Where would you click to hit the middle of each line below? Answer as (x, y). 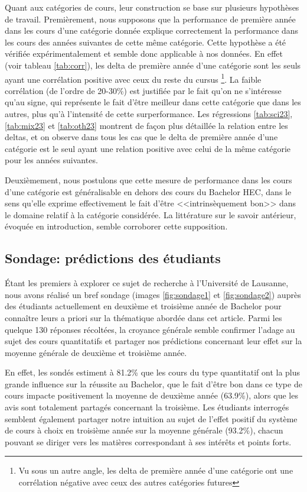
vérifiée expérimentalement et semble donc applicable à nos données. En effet (144, 54)
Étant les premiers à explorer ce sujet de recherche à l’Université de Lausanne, (147, 283)
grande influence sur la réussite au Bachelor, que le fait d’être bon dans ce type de (153, 383)
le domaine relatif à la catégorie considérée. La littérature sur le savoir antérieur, (151, 214)
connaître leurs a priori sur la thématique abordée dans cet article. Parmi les (143, 317)
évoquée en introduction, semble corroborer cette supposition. (116, 226)
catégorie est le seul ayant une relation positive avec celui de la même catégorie (148, 148)
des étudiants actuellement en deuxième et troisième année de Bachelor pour (143, 306)
